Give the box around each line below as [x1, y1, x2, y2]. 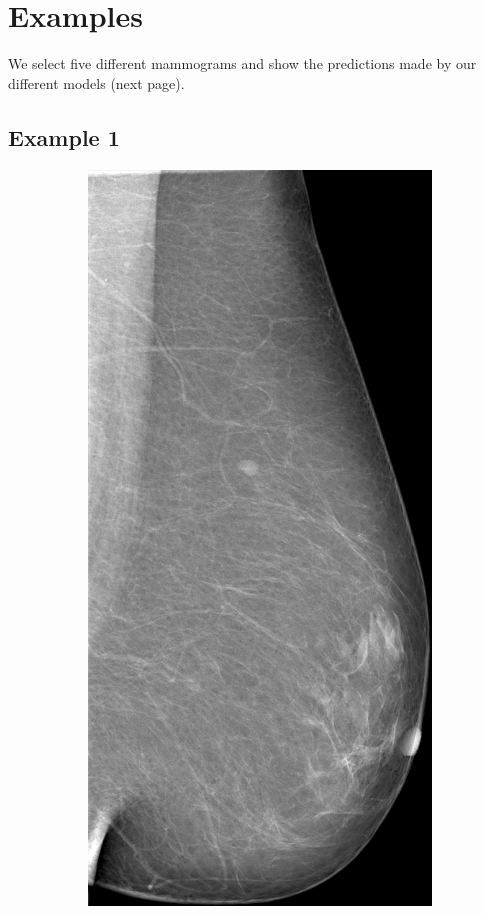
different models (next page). [8, 72, 185, 93]
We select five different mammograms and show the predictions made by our [8, 53, 477, 74]
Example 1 [8, 121, 120, 152]
